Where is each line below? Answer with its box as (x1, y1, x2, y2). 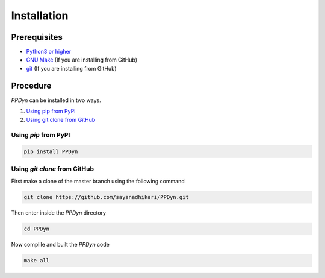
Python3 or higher (26, 48, 72, 55)
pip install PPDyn (23, 148, 78, 155)
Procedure (11, 80, 52, 90)
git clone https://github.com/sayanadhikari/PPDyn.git (23, 194, 189, 200)
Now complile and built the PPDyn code (11, 241, 110, 248)
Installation (11, 9, 69, 22)
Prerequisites (11, 32, 63, 42)
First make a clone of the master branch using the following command (11, 177, 185, 185)
